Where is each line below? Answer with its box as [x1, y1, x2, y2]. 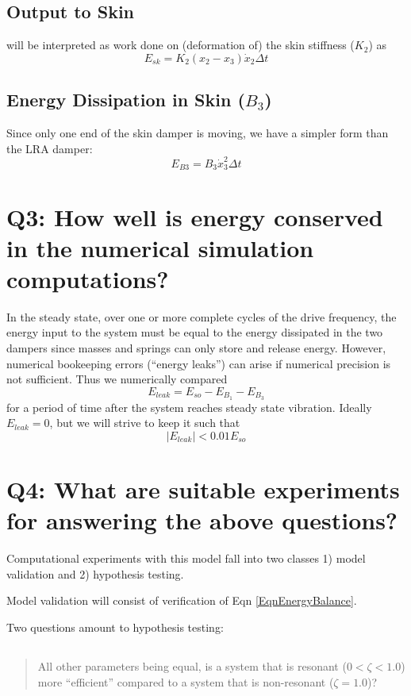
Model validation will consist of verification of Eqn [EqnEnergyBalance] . [6, 592, 357, 609]
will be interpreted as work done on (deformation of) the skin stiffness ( [6, 37, 355, 53]
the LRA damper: [6, 140, 93, 156]
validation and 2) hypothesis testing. [6, 565, 184, 582]
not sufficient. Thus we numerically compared [6, 371, 228, 387]
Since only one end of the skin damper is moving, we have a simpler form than [6, 125, 389, 140]
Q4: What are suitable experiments [6, 473, 400, 506]
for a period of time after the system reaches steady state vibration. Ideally [6, 398, 372, 415]
